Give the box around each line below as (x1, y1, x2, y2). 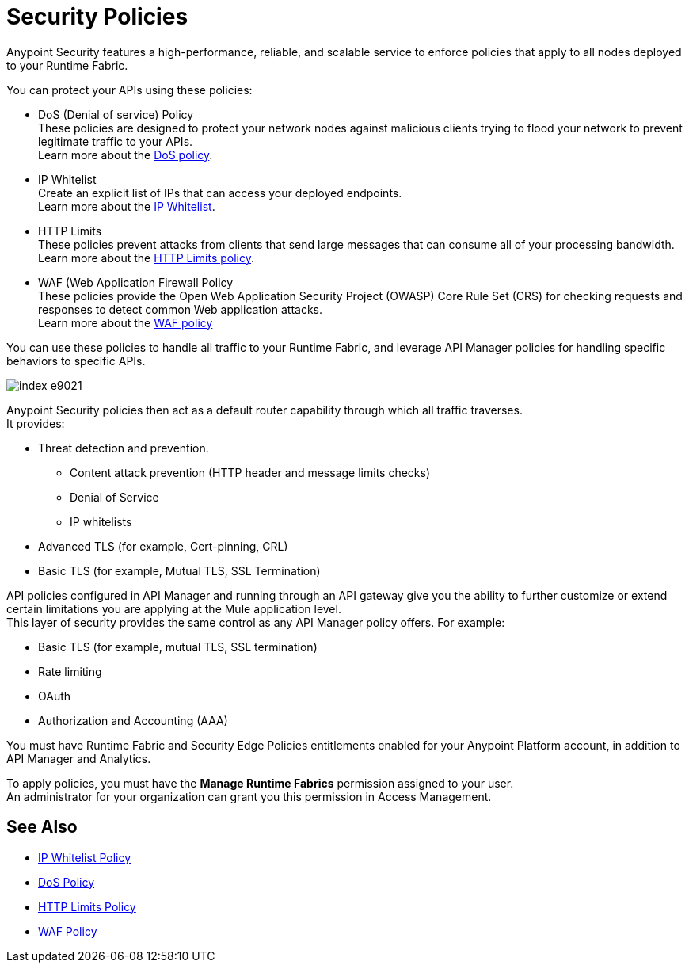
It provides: (6, 416, 65, 430)
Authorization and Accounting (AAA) (38, 713, 228, 727)
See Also (6, 817, 78, 837)
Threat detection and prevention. (38, 441, 209, 455)
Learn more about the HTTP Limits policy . (38, 250, 255, 265)
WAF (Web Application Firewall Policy (38, 275, 234, 289)
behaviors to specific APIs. (6, 353, 146, 368)
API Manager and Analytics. (6, 751, 151, 765)
